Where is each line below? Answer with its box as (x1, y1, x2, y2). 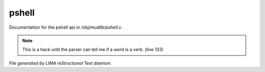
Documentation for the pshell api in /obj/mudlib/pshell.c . (9, 24, 123, 30)
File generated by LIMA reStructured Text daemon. (9, 60, 112, 66)
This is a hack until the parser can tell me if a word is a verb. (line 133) (22, 47, 164, 53)
